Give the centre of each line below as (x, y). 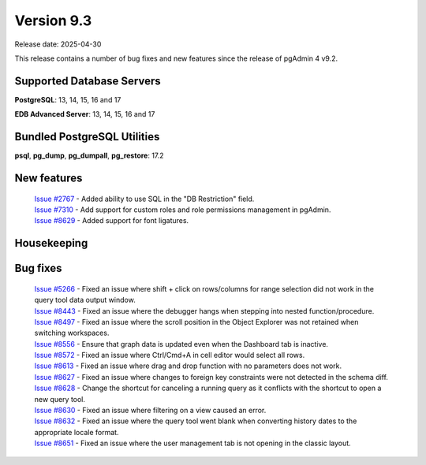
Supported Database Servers (88, 81)
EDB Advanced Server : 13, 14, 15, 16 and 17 (85, 114)
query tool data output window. (85, 300)
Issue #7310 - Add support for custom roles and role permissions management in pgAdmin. (183, 210)
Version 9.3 (53, 20)
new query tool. (60, 399)
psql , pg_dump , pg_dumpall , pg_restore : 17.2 (90, 156)
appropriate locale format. (77, 432)
